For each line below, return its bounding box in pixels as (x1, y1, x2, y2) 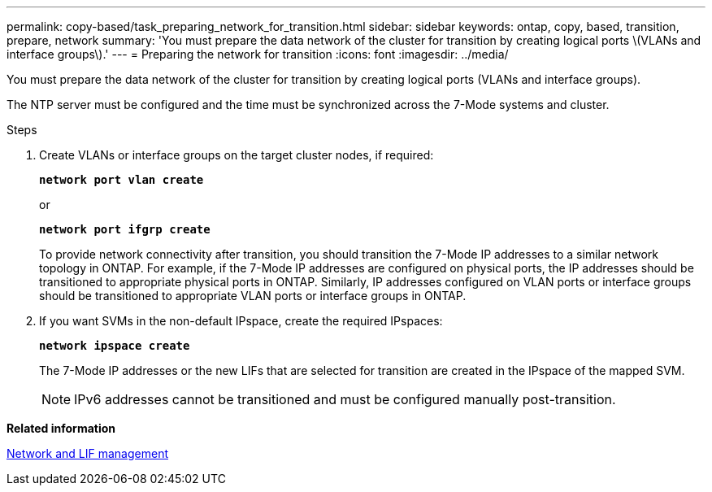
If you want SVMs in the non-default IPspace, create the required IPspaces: (39, 314, 443, 328)
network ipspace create (39, 339, 190, 352)
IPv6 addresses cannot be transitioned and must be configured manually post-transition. (74, 391, 616, 407)
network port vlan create (39, 173, 204, 186)
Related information (7, 421, 116, 435)
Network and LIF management (7, 446, 169, 460)
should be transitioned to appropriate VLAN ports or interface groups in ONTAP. (39, 289, 467, 303)
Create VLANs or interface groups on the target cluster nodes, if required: (39, 148, 434, 162)
